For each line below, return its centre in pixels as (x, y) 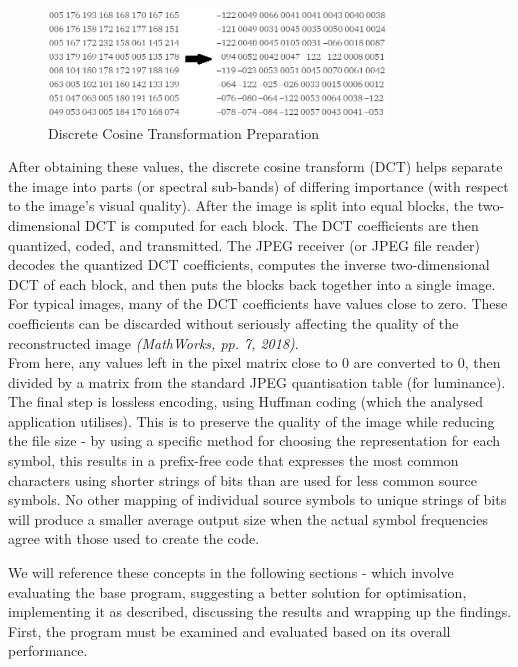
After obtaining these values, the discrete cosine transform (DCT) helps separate (255, 166)
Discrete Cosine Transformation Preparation (184, 132)
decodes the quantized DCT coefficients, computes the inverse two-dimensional (249, 264)
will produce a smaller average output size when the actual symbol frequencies (248, 518)
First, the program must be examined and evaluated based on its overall (229, 630)
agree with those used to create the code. (134, 538)
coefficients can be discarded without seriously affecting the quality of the (233, 322)
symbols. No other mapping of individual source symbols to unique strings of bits (257, 499)
